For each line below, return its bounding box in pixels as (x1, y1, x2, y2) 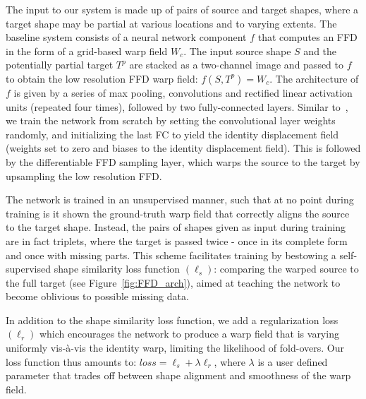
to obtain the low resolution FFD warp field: (6, 71, 198, 85)
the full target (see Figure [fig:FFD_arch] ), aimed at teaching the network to (6, 275, 341, 290)
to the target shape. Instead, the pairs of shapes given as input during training (6, 220, 346, 234)
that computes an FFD (257, 30, 358, 44)
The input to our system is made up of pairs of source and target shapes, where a (6, 2, 359, 16)
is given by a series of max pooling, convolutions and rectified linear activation (13, 85, 353, 100)
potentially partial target (6, 57, 114, 72)
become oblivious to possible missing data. (6, 289, 189, 304)
